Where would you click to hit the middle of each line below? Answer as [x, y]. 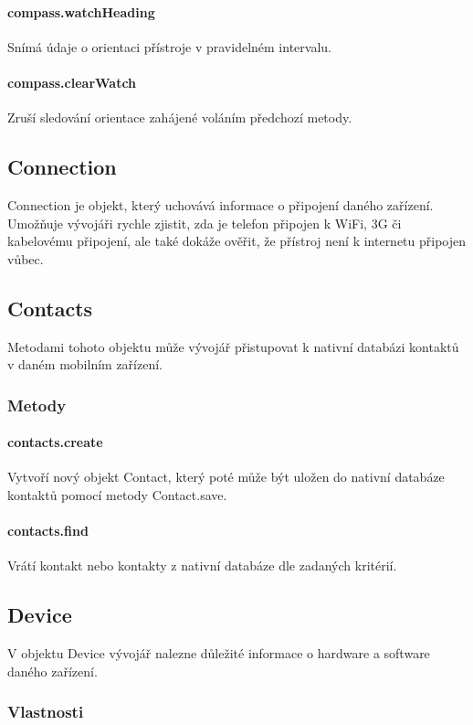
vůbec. [26, 258]
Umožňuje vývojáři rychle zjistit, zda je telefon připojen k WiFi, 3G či [205, 223]
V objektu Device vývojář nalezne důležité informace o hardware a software [219, 653]
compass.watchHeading [81, 11]
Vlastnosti [46, 712]
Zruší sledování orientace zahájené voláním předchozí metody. [180, 117]
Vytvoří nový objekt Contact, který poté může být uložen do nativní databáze [226, 477]
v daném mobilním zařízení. [85, 364]
